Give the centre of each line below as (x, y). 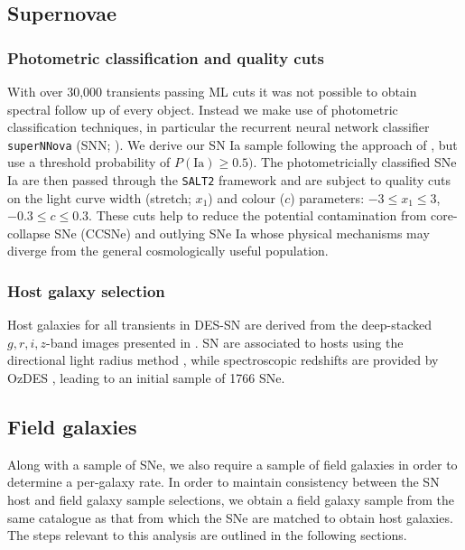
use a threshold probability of (89, 162)
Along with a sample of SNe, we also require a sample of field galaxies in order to (232, 464)
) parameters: (327, 197)
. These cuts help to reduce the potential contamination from (258, 215)
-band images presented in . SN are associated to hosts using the (225, 342)
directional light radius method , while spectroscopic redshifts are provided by (223, 360)
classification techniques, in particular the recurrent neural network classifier (219, 127)
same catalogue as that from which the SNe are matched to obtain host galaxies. (230, 517)
